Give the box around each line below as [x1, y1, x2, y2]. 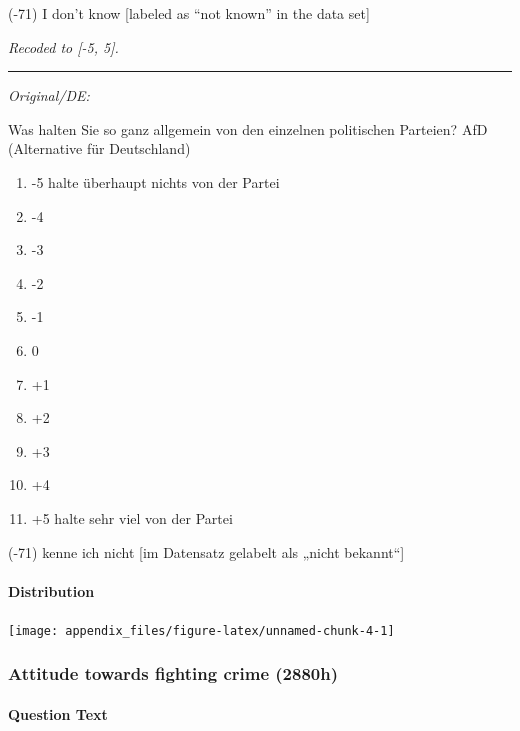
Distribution [8, 580, 95, 601]
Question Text [8, 703, 108, 724]
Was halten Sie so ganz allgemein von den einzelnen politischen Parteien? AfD [8, 118, 488, 139]
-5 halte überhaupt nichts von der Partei [31, 171, 280, 192]
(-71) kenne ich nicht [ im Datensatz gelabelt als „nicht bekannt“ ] [8, 541, 405, 562]
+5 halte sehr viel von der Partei [31, 507, 233, 528]
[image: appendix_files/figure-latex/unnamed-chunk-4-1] [8, 623, 395, 638]
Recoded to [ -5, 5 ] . [8, 36, 119, 57]
